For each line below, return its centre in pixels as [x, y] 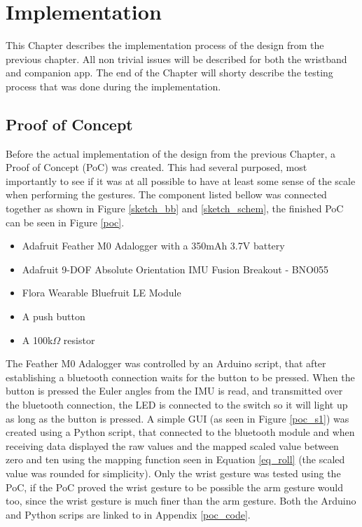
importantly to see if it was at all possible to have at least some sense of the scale [181, 180]
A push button [54, 316]
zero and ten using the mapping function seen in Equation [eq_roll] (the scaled [175, 459]
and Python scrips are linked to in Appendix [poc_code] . [128, 514]
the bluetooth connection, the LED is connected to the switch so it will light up [177, 405]
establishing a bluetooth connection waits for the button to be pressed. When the [180, 377]
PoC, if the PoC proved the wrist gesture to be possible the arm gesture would [174, 487]
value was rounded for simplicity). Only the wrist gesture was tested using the [173, 473]
